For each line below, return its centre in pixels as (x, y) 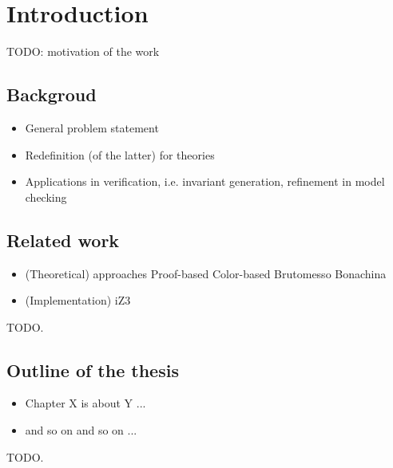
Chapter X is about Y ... (85, 403)
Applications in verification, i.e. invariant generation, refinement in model (205, 181)
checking (46, 197)
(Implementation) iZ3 (78, 300)
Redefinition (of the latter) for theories (120, 154)
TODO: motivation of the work (83, 51)
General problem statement (92, 127)
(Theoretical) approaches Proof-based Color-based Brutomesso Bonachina (206, 273)
